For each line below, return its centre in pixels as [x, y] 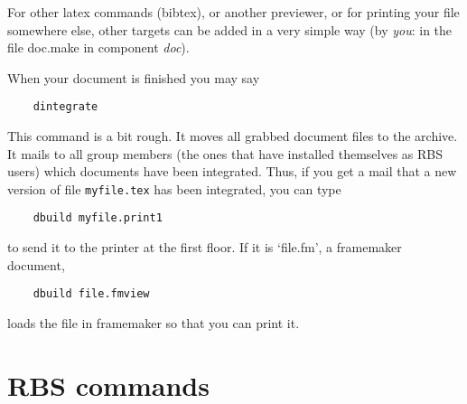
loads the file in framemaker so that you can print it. [154, 322]
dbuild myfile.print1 [98, 218]
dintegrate [65, 107]
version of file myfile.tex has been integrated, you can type [174, 188]
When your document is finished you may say [134, 77]
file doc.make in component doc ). [98, 47]
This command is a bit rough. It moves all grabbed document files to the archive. [233, 136]
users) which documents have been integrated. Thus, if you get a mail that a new [232, 171]
